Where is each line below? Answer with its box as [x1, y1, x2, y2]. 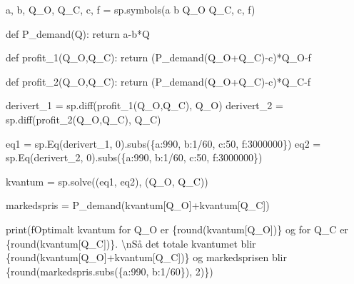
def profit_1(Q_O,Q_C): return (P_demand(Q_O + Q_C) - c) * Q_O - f [6, 50, 311, 65]
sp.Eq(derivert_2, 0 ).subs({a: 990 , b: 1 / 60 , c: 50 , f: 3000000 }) [6, 150, 263, 165]
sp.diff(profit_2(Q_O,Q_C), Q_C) [6, 111, 161, 126]
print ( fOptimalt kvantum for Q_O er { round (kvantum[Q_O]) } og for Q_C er [6, 221, 348, 236]
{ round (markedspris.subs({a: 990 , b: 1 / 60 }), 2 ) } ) [6, 263, 213, 278]
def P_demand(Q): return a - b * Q [6, 26, 150, 41]
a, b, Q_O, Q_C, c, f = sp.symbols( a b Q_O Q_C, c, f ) [6, 2, 256, 16]
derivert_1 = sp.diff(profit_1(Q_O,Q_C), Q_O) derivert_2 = [6, 98, 283, 113]
